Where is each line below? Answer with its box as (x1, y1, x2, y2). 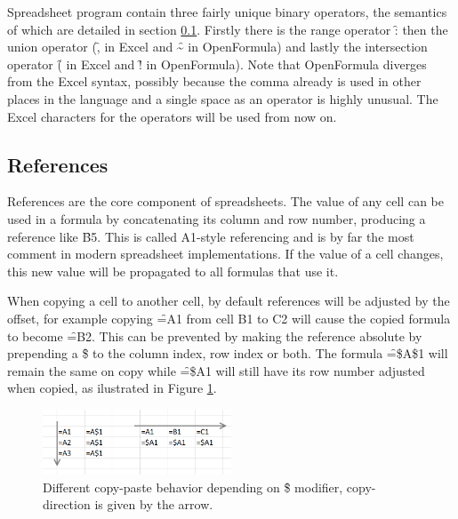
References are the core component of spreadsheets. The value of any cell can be (7, 192, 444, 211)
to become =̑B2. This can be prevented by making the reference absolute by (7, 326, 422, 345)
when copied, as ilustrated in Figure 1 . (7, 379, 217, 397)
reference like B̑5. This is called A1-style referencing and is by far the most (7, 227, 414, 245)
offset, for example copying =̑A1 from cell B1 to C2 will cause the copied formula (7, 308, 451, 327)
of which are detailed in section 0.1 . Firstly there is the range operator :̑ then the (7, 20, 448, 38)
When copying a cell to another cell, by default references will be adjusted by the (7, 291, 450, 310)
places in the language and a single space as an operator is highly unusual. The (7, 89, 438, 108)
